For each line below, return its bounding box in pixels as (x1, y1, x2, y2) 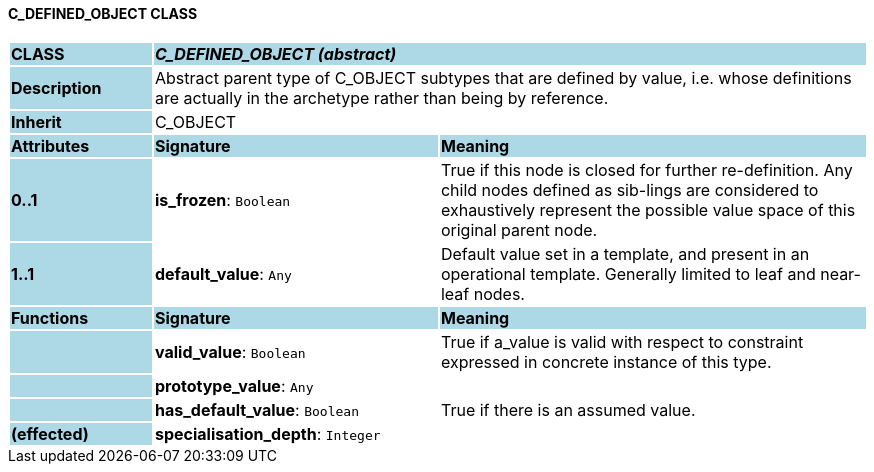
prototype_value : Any (154, 375, 314, 396)
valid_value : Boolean (154, 341, 306, 362)
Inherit (11, 111, 62, 132)
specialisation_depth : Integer (154, 423, 381, 444)
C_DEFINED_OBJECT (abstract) (154, 43, 397, 64)
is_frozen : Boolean (154, 189, 291, 210)
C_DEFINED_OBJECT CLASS (8, 5, 198, 22)
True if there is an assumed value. (440, 399, 696, 420)
